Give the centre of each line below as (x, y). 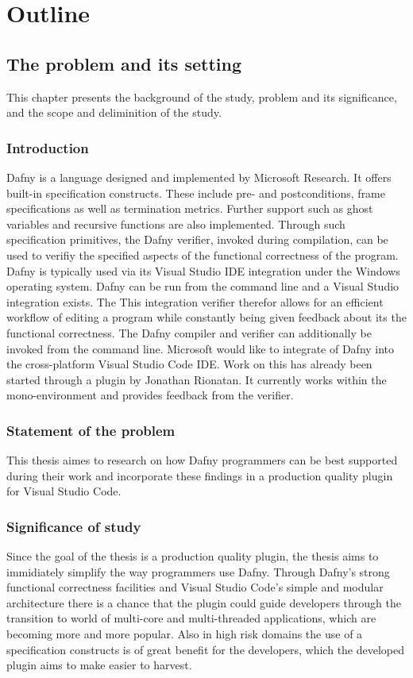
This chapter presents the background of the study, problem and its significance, (202, 96)
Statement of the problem (91, 430)
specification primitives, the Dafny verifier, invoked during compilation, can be (197, 239)
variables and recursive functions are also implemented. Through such (176, 223)
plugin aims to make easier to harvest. (99, 665)
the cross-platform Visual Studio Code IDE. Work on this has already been (189, 364)
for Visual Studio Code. (64, 491)
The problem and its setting (124, 63)
